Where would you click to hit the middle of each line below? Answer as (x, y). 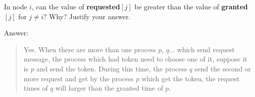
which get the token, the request (191, 78)
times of (36, 88)
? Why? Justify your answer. (87, 16)
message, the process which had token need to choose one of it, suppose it (135, 59)
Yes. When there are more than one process (90, 49)
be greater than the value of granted (191, 6)
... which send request (202, 49)
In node (16, 6)
